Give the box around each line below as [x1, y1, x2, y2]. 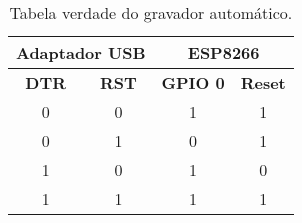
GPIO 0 [161, 71, 225, 94]
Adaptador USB [16, 41, 146, 64]
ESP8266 [187, 41, 260, 64]
